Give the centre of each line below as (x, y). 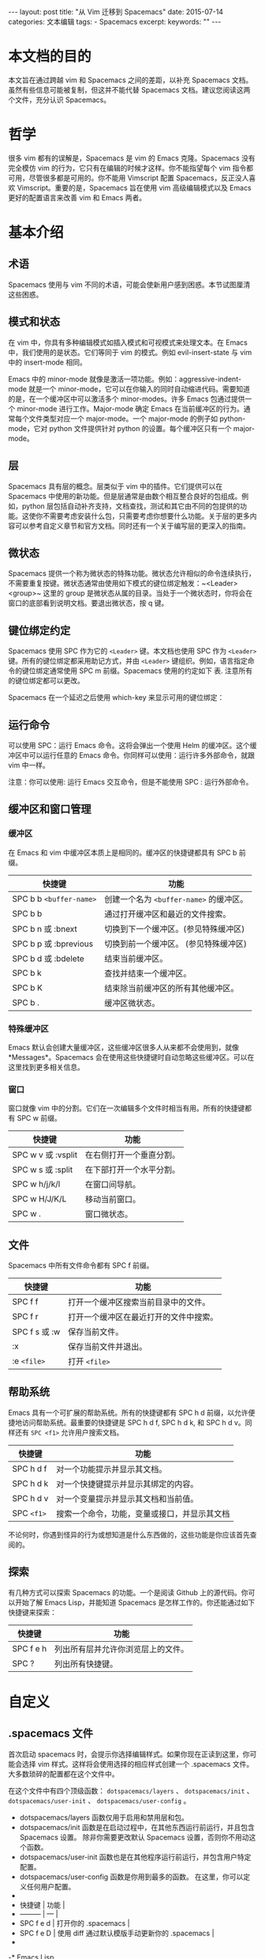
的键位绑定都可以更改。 (46, 681)
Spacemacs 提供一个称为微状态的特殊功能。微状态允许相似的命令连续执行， (132, 573)
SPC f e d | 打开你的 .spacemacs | (75, 1923)
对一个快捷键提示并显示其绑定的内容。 (127, 1484)
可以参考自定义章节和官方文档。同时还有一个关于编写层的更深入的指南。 (132, 526)
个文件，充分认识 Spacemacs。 (60, 100)
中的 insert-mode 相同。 (47, 362)
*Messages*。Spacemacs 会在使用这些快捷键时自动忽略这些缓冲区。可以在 (131, 1057)
